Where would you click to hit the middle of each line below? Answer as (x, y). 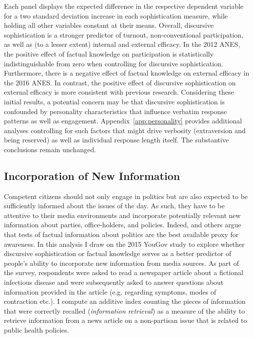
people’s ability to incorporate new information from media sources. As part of (122, 263)
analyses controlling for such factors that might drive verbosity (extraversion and (125, 130)
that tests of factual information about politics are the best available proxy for (121, 234)
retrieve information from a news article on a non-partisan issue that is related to (126, 320)
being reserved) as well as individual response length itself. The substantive (117, 140)
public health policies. (37, 330)
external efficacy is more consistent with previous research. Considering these (119, 92)
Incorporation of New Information (92, 175)
